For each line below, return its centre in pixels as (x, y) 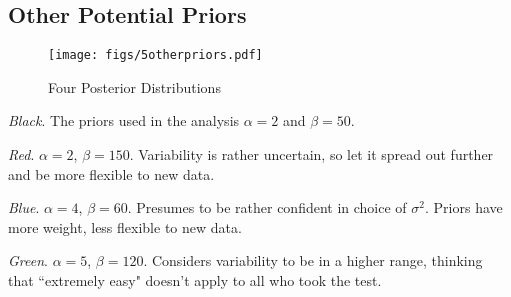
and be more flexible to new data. (111, 173)
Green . (28, 260)
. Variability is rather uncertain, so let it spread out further (311, 154)
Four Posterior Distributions (134, 86)
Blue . (24, 207)
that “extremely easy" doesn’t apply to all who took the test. (195, 280)
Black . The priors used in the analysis (124, 120)
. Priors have (464, 207)
